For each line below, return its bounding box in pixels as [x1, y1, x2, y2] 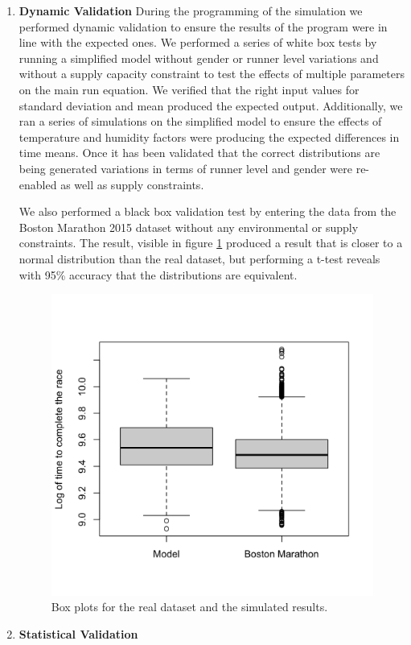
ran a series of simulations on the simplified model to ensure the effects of [18, 113, 382, 130]
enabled [18, 176, 57, 192]
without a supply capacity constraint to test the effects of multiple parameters [18, 65, 405, 82]
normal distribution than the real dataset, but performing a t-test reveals [18, 250, 380, 267]
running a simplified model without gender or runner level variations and [18, 49, 379, 66]
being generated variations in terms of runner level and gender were [18, 159, 352, 176]
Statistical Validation [18, 626, 138, 643]
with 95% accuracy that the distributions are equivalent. [18, 266, 298, 283]
